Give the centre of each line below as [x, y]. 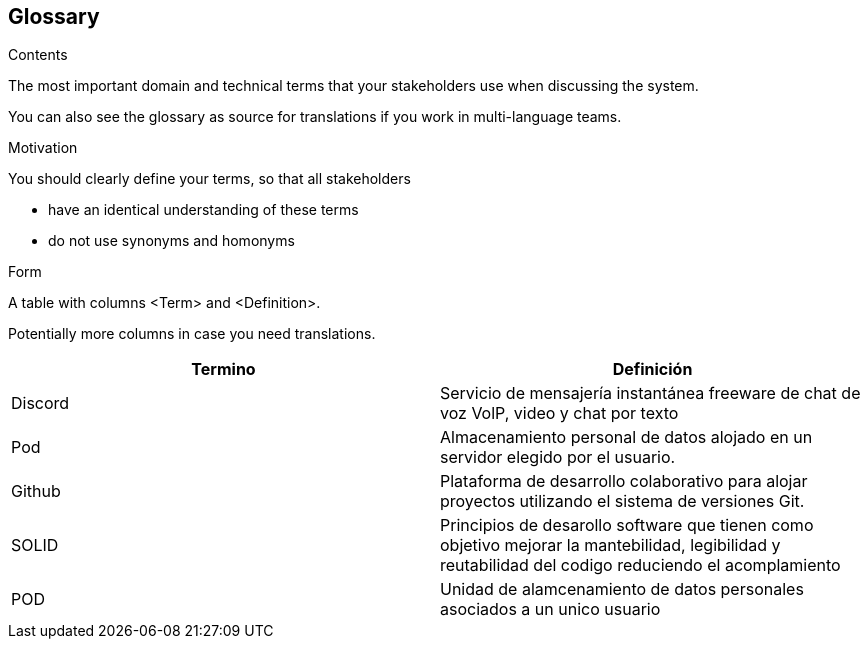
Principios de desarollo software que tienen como [627, 525]
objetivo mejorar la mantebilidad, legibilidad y [610, 545]
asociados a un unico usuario [550, 609]
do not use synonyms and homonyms [171, 241]
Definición [652, 369]
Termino [223, 369]
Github [36, 491]
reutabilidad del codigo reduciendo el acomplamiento [640, 565]
